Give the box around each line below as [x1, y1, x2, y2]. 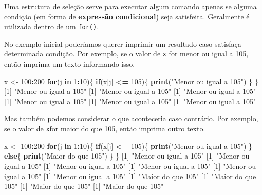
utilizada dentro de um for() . [4, 21, 99, 32]
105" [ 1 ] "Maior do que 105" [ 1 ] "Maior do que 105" [4, 181, 164, 191]
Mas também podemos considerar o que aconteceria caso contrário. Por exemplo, [4, 113, 258, 124]
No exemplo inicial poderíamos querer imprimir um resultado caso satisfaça [4, 38, 241, 49]
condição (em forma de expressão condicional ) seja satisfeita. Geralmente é [4, 11, 250, 22]
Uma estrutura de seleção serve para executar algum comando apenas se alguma [4, 1, 257, 11]
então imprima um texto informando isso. [4, 59, 135, 69]
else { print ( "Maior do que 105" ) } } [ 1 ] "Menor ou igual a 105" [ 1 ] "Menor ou [4, 150, 250, 161]
